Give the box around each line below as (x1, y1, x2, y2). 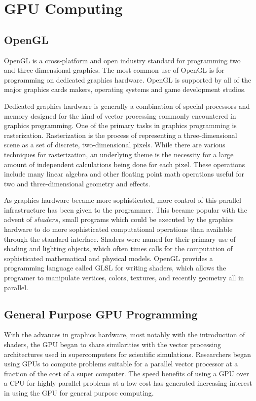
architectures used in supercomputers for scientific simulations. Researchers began (4, 349, 251, 359)
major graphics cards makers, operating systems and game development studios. (4, 84, 246, 94)
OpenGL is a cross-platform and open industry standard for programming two (4, 55, 241, 65)
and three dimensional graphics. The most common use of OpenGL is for (4, 65, 224, 75)
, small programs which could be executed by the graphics (58, 214, 234, 224)
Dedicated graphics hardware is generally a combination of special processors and (4, 100, 250, 111)
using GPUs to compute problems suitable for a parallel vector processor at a (4, 358, 238, 369)
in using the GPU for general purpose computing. (4, 388, 154, 398)
